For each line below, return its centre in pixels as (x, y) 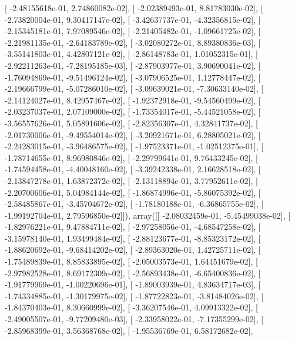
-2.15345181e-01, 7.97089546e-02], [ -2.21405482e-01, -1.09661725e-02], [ (133, 31)
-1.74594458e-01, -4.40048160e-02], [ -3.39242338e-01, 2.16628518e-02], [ (133, 169)
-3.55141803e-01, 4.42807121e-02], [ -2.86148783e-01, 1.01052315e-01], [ (131, 54)
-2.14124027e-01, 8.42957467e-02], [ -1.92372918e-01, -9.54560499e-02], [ (133, 100)
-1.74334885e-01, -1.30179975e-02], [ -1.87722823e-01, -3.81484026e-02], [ (134, 295)
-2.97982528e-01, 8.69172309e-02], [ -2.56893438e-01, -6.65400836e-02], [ (133, 273)
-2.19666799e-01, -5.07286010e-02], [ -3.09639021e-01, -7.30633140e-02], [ (134, 88)
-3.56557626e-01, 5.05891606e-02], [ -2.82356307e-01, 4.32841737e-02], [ (131, 123)
